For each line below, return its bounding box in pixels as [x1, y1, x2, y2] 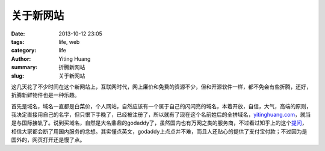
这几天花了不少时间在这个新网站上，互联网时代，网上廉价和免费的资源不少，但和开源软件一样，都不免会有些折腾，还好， [11, 83, 312, 90]
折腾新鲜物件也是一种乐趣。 [11, 91, 80, 99]
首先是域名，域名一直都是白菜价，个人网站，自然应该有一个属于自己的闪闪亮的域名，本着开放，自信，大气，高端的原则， [11, 102, 312, 109]
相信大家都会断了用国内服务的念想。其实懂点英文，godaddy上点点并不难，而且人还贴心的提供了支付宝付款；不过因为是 [11, 128, 308, 135]
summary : [11, 64, 38, 71]
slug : [11, 72, 24, 79]
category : [11, 47, 37, 54]
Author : [11, 55, 31, 63]
